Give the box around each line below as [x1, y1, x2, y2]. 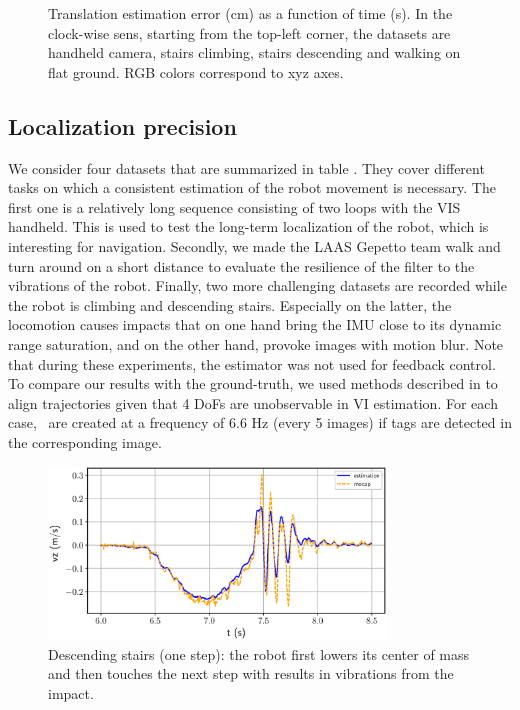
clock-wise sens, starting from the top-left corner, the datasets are [48, 22, 451, 43]
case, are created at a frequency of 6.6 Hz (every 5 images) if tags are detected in [8, 412, 512, 433]
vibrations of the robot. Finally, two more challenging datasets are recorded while [8, 275, 507, 296]
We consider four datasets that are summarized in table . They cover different [8, 157, 485, 178]
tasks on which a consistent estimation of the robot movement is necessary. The [8, 177, 496, 198]
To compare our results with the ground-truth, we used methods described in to [8, 373, 498, 394]
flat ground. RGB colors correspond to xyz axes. [48, 61, 344, 82]
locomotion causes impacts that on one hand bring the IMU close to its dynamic [8, 314, 502, 335]
